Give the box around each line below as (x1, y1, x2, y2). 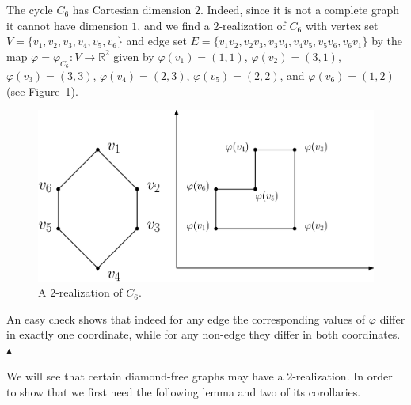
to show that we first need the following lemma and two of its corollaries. (6, 384, 361, 400)
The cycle (6, 2, 53, 17)
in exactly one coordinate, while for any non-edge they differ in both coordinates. (6, 326, 401, 343)
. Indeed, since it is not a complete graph (200, 2, 400, 17)
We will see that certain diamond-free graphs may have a (6, 368, 284, 384)
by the (371, 32, 403, 49)
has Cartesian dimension (72, 2, 192, 17)
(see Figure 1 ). (6, 82, 78, 99)
